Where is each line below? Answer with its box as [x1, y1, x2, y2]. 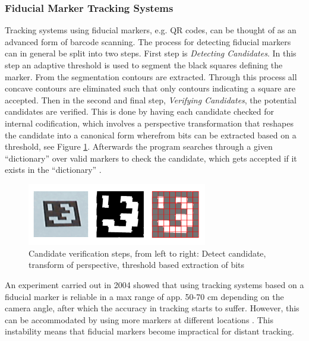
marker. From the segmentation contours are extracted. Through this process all [5, 70, 297, 83]
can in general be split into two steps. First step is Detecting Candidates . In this [5, 47, 297, 59]
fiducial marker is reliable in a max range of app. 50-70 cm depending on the [5, 290, 284, 302]
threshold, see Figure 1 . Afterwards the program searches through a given [5, 140, 273, 153]
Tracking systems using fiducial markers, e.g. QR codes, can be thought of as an [5, 24, 297, 36]
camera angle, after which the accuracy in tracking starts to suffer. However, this [5, 302, 299, 314]
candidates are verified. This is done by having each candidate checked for [5, 105, 274, 118]
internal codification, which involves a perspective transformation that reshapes [5, 116, 294, 129]
